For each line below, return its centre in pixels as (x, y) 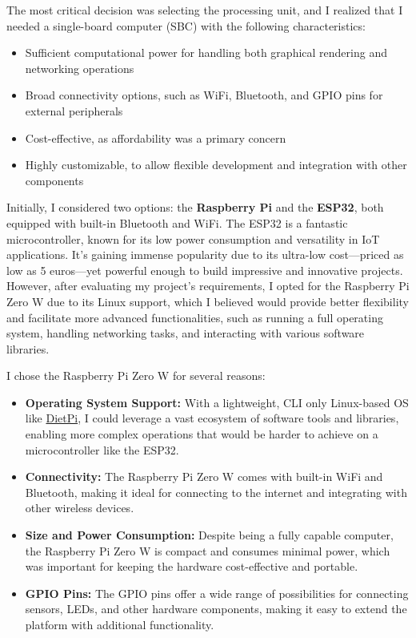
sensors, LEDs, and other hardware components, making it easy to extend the (216, 609)
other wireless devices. (80, 508)
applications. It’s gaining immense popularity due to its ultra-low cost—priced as (205, 254)
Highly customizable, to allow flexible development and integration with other (216, 165)
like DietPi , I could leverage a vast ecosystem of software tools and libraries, (212, 418)
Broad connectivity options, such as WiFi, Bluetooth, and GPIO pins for (204, 95)
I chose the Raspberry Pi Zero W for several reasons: (136, 376)
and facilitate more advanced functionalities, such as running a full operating (195, 317)
